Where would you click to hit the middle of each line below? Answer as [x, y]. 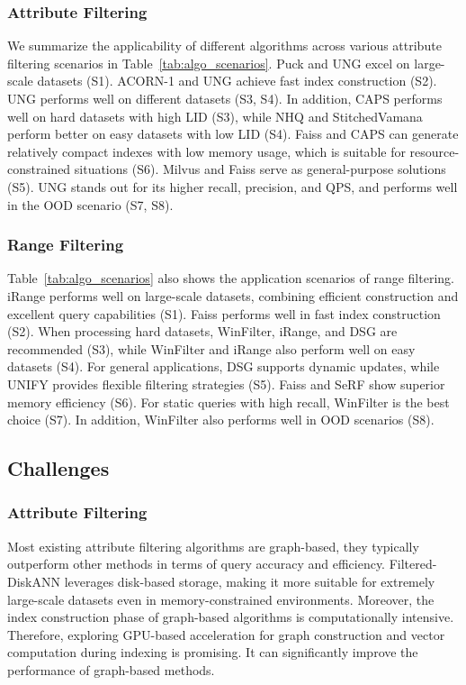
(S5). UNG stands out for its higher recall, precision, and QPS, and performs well [233, 186]
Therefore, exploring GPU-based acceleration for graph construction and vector [226, 634]
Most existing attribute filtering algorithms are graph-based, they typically [213, 546]
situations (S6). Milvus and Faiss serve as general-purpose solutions [260, 169]
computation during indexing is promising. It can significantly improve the [213, 652]
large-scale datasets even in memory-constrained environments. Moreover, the [221, 599]
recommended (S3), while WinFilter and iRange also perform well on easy [211, 348]
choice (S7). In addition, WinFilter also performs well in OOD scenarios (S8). [221, 420]
